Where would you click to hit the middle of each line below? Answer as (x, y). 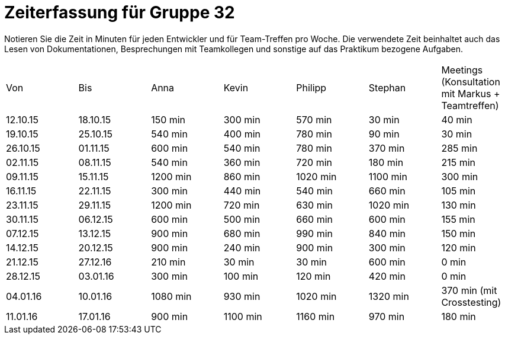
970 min (387, 316)
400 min (242, 134)
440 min (242, 191)
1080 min (171, 296)
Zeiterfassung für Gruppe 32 (120, 12)
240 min (242, 247)
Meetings (462, 70)
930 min (242, 296)
